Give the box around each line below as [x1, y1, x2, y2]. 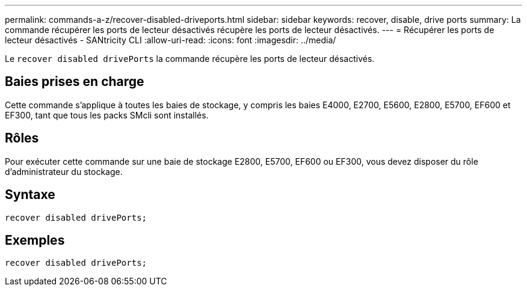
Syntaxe [5, 187, 55, 203]
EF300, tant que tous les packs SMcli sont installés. [5, 109, 209, 120]
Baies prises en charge [5, 74, 144, 90]
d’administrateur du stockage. [5, 166, 123, 177]
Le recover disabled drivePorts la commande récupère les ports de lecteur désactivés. [5, 54, 375, 64]
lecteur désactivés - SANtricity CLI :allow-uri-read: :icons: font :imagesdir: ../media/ [5, 35, 336, 45]
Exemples [5, 232, 65, 248]
